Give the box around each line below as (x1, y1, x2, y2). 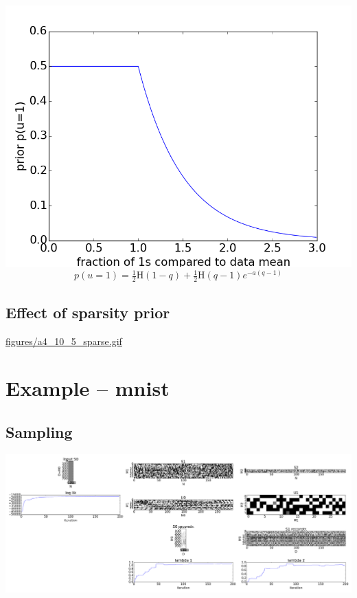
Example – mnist (5, 374, 170, 402)
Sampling (5, 421, 73, 442)
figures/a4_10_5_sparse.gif (5, 333, 122, 348)
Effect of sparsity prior (5, 301, 170, 322)
